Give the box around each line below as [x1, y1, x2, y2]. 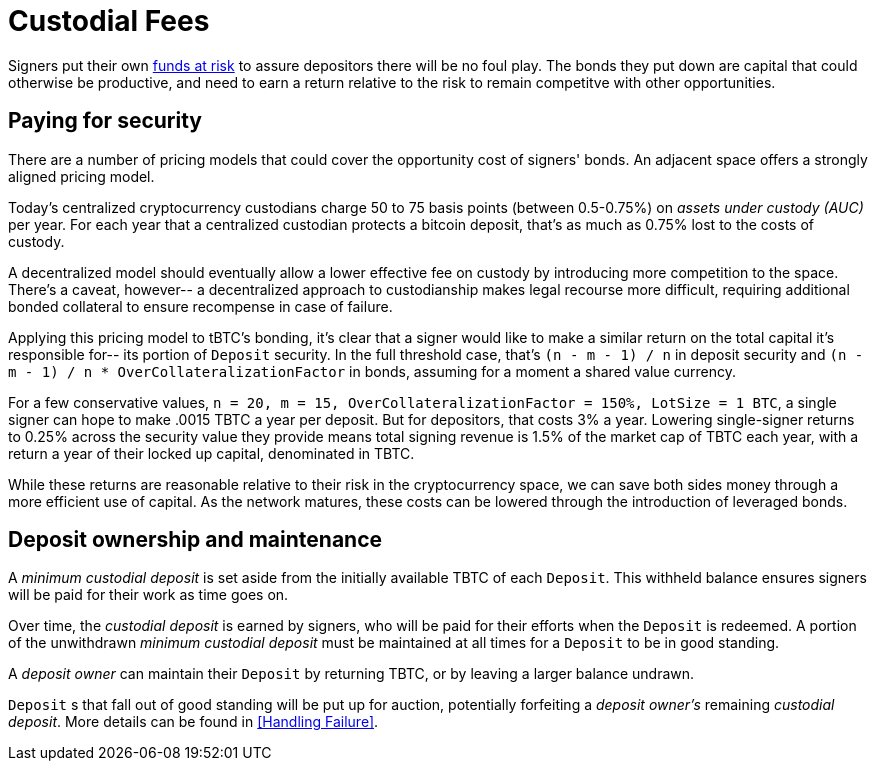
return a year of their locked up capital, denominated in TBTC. [8, 444, 415, 462]
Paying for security [8, 108, 202, 134]
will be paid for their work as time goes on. [8, 586, 289, 604]
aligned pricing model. [8, 167, 155, 185]
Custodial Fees [8, 4, 210, 38]
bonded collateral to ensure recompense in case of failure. [8, 297, 393, 315]
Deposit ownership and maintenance [8, 527, 383, 553]
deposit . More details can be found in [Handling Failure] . [8, 713, 379, 731]
